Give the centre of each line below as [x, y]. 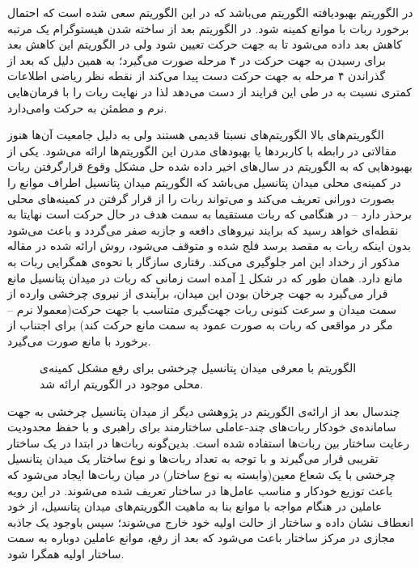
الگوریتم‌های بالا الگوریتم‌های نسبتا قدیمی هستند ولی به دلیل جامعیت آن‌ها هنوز [196, 135]
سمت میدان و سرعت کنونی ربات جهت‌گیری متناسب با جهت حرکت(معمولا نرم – [202, 309]
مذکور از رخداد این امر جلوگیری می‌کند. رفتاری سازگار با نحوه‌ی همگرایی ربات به [204, 261]
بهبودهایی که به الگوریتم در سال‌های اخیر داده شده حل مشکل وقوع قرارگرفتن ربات [210, 166]
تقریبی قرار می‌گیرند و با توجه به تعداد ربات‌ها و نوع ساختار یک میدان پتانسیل [193, 458]
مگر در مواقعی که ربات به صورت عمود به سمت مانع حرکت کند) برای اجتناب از [200, 325]
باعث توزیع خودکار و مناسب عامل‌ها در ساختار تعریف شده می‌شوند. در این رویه [200, 490]
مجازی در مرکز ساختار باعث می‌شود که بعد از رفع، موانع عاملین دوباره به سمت [201, 538]
